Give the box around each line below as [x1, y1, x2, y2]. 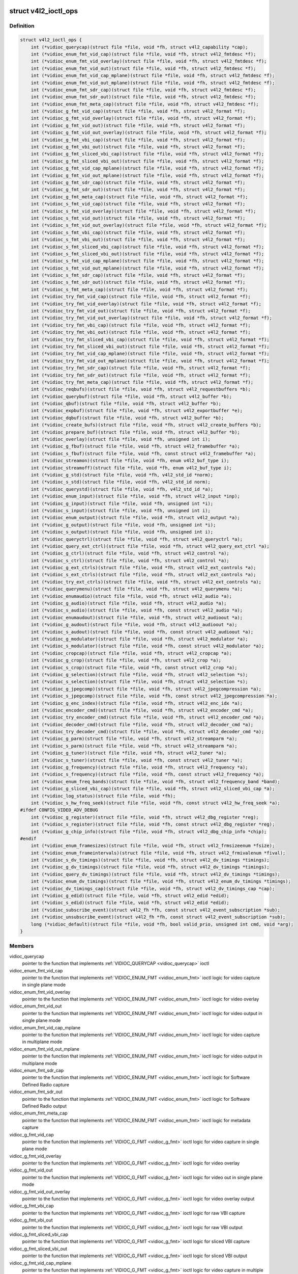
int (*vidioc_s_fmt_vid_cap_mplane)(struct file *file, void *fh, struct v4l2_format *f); [31, 258, 264, 264]
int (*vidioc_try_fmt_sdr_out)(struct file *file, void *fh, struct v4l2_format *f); [31, 372, 251, 378]
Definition [9, 22, 35, 30]
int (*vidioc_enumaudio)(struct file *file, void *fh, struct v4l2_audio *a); [31, 593, 232, 599]
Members [9, 943, 34, 950]
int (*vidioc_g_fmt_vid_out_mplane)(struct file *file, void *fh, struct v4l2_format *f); [31, 172, 264, 178]
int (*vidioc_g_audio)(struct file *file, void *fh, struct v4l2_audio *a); [31, 600, 227, 606]
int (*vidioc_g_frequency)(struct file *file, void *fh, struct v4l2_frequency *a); [31, 764, 249, 771]
